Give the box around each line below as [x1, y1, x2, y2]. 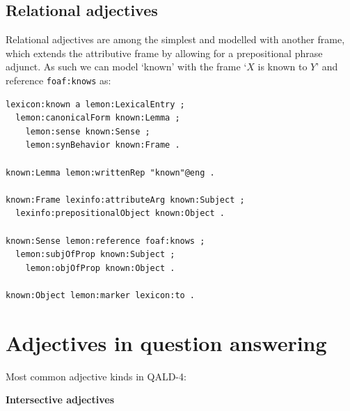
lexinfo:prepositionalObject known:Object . [15, 208, 225, 219]
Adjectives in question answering [6, 328, 327, 357]
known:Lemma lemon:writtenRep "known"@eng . [6, 167, 215, 178]
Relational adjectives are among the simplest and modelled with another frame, [6, 32, 345, 47]
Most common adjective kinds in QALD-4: [6, 369, 186, 383]
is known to [257, 59, 308, 74]
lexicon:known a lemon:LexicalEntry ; [6, 99, 185, 109]
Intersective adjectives [6, 392, 115, 407]
